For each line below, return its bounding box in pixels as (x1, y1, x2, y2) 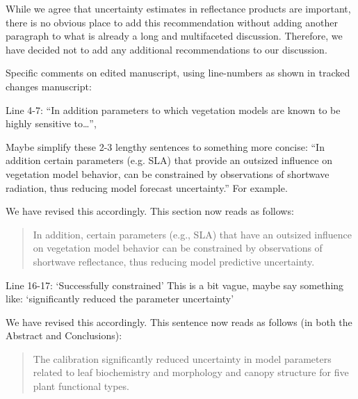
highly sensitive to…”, (6, 116, 97, 131)
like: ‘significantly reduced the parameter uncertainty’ (6, 291, 234, 306)
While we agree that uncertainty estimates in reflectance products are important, (6, 1, 351, 15)
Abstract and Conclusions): (6, 328, 122, 343)
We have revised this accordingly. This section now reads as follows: (6, 204, 294, 218)
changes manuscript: (6, 79, 92, 93)
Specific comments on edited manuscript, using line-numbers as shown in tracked (6, 65, 350, 80)
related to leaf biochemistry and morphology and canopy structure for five (33, 365, 349, 380)
